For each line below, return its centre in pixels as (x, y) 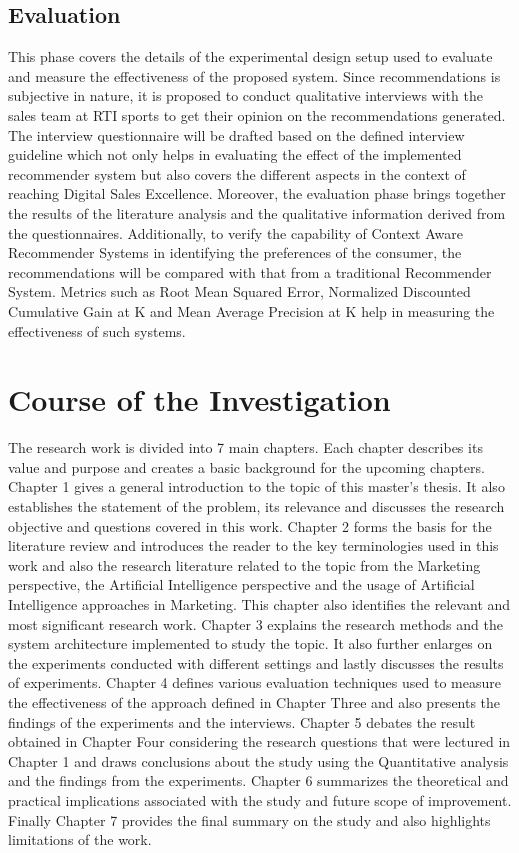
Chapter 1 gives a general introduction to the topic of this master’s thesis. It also (256, 486)
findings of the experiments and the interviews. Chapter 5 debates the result (242, 721)
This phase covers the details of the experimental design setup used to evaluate (250, 56)
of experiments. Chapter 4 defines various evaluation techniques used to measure (254, 682)
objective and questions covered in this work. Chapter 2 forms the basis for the (250, 525)
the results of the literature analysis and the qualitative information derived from (257, 212)
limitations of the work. (80, 839)
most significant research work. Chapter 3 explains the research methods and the (255, 623)
